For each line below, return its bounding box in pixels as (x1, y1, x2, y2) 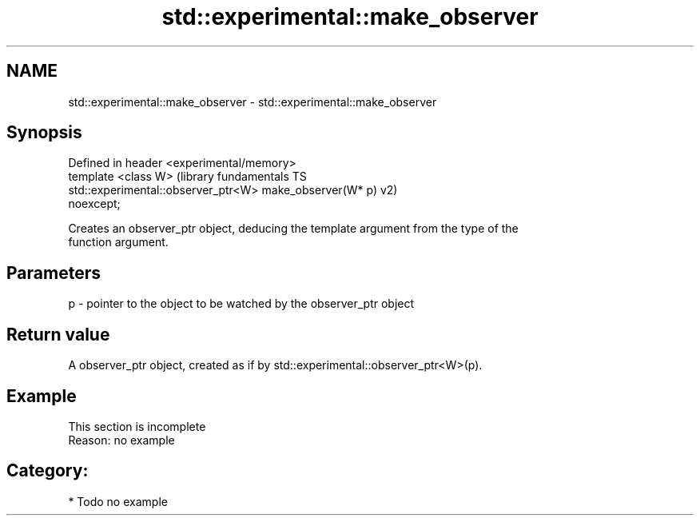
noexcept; (68, 197, 121, 211)
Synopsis (6, 122, 82, 143)
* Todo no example (68, 494, 168, 508)
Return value (6, 324, 110, 345)
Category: (6, 460, 89, 481)
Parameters (6, 262, 101, 283)
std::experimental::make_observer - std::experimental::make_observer (68, 94, 437, 109)
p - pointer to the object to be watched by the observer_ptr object (68, 297, 415, 311)
